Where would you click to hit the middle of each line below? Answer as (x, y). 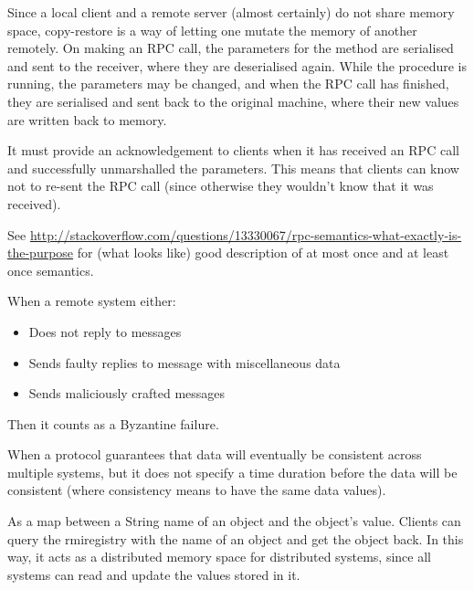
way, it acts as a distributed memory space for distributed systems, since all (219, 557)
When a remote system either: (92, 301)
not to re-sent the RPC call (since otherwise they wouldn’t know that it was (221, 186)
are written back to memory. (87, 119)
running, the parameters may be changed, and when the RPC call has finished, (228, 84)
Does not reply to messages (105, 331)
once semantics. (51, 270)
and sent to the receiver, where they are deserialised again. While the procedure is (237, 65)
